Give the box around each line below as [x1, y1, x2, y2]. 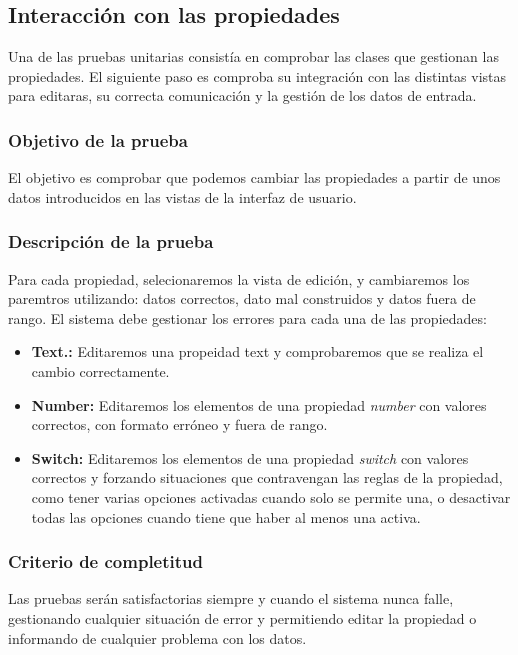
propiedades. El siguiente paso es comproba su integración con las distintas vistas [8, 65, 507, 86]
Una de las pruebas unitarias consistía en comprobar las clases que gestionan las [8, 46, 499, 67]
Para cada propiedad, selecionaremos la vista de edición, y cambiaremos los [8, 268, 470, 289]
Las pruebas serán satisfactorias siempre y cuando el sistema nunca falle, [8, 588, 454, 609]
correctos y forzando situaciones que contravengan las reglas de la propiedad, [31, 467, 503, 488]
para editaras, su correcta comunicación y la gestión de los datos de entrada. [8, 85, 477, 106]
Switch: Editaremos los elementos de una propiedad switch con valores [31, 447, 469, 468]
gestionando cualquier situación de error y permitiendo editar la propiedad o [8, 607, 477, 628]
